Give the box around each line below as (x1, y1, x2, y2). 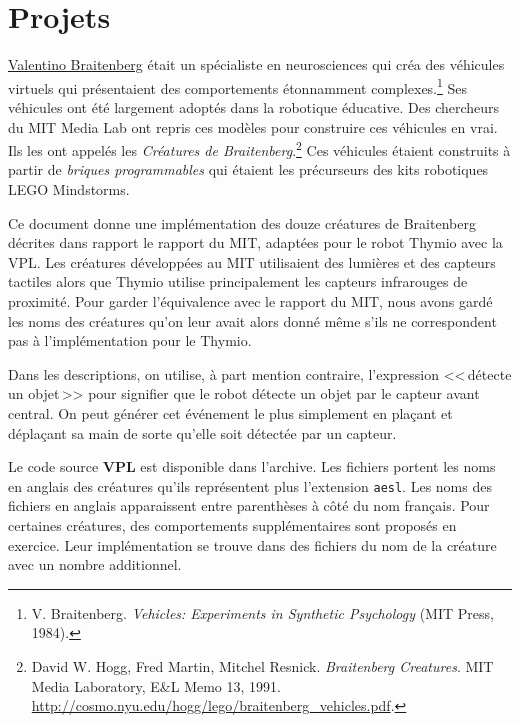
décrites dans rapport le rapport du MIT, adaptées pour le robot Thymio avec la (8, 232, 503, 253)
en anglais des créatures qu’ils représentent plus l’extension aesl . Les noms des (8, 475, 492, 496)
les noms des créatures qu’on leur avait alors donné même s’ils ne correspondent (8, 310, 497, 331)
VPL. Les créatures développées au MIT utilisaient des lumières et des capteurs (8, 251, 496, 272)
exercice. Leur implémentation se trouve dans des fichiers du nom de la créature (8, 534, 497, 555)
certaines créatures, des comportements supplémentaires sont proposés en (8, 514, 457, 535)
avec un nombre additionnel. (8, 554, 182, 575)
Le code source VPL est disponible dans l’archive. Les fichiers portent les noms (8, 456, 496, 477)
